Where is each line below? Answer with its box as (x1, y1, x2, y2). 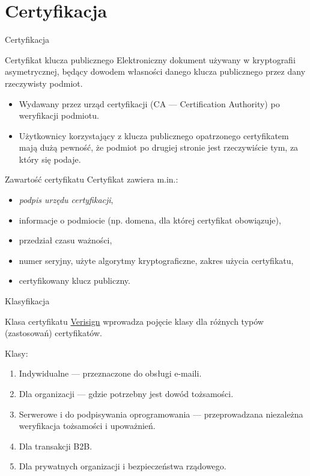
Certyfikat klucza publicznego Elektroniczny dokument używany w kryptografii (5, 53, 296, 66)
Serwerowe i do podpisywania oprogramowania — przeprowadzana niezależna (19, 407, 303, 420)
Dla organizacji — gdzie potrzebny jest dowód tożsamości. (19, 387, 234, 399)
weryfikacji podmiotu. (19, 109, 99, 122)
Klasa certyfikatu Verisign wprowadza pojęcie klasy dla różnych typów (5, 315, 264, 327)
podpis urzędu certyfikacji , (19, 193, 114, 206)
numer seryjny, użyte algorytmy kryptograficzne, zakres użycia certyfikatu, (19, 254, 294, 266)
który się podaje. (19, 152, 81, 165)
